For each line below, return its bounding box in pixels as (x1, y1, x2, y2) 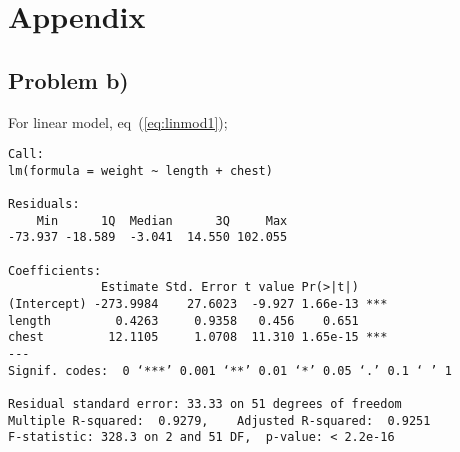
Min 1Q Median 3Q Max (36, 213, 288, 228)
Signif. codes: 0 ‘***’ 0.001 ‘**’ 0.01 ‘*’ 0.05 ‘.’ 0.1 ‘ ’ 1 (8, 363, 452, 378)
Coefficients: (8, 263, 102, 278)
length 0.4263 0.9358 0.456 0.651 (8, 313, 359, 328)
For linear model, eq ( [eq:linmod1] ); (8, 111, 228, 132)
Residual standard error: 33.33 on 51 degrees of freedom (8, 397, 402, 412)
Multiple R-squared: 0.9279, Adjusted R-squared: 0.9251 (8, 413, 431, 428)
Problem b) (8, 64, 129, 95)
